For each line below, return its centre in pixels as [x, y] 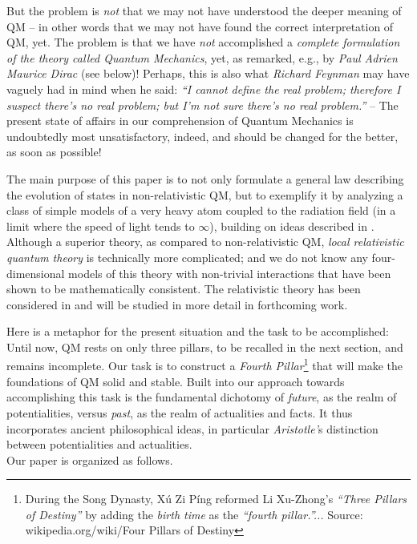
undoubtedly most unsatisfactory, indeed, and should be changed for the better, [202, 136]
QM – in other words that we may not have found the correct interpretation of [200, 26]
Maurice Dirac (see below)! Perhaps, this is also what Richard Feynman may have [208, 73]
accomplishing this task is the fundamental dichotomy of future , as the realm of [202, 397]
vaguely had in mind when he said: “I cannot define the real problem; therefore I [204, 89]
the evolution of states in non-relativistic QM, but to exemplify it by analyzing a [205, 194]
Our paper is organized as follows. [90, 459]
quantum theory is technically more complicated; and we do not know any [187, 257]
